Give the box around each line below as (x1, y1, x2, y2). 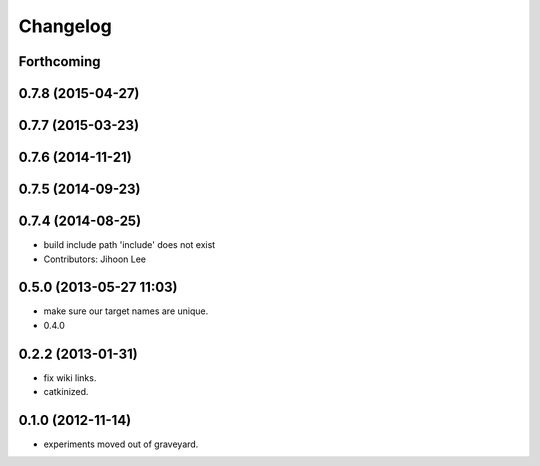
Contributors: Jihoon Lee (43, 253, 147, 265)
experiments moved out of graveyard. (43, 438, 199, 450)
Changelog (18, 15, 112, 37)
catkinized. (43, 386, 89, 398)
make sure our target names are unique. (43, 305, 209, 317)
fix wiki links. (43, 371, 97, 384)
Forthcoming (18, 53, 101, 70)
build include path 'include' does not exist (43, 239, 216, 251)
